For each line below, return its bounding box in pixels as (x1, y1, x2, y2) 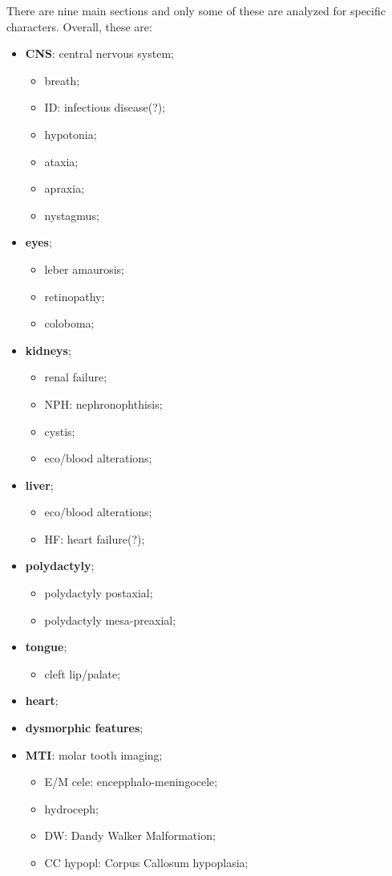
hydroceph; (44, 800, 99, 817)
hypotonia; (44, 125, 97, 142)
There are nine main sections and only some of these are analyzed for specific (6, 2, 386, 18)
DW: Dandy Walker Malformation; (44, 827, 216, 844)
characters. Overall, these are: (6, 18, 152, 35)
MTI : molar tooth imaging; (25, 746, 163, 763)
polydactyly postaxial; (44, 585, 153, 601)
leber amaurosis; (44, 260, 124, 277)
